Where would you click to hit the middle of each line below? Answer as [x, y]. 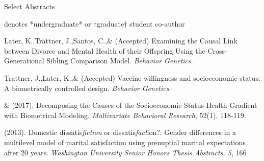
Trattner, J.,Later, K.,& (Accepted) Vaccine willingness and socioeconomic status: [132, 77]
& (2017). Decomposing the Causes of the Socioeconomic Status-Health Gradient [131, 105]
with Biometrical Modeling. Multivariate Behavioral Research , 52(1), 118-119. [125, 115]
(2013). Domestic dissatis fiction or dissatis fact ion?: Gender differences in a [120, 132]
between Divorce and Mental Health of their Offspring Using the [105, 50]
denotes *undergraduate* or [48, 23]
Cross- [217, 50]
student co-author [157, 23]
